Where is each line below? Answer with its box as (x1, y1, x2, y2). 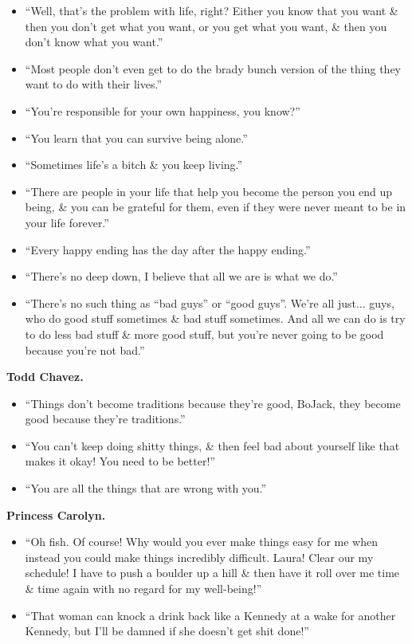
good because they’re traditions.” (25, 410, 186, 427)
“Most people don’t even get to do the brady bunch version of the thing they (25, 60, 401, 77)
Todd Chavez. (6, 368, 84, 385)
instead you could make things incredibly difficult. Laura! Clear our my (25, 548, 374, 565)
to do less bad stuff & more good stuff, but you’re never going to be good (25, 325, 384, 342)
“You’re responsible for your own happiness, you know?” (25, 102, 300, 119)
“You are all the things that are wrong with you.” (25, 480, 267, 497)
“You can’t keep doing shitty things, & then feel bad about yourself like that (25, 437, 400, 454)
